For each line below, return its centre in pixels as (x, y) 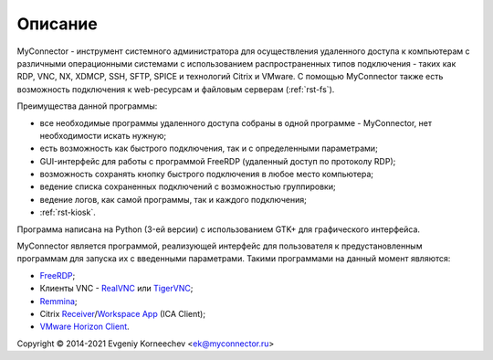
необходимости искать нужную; (103, 135)
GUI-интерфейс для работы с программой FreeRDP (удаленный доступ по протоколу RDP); (218, 161)
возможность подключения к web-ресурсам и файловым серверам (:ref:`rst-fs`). (176, 89)
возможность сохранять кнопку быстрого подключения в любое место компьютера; (207, 175)
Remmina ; (58, 301)
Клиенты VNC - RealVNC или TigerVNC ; (116, 289)
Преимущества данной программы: (87, 106)
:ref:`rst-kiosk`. (68, 212)
